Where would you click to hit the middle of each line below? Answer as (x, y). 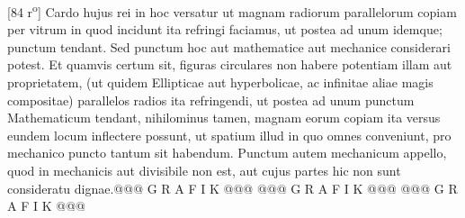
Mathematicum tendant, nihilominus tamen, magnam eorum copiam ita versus (224, 118)
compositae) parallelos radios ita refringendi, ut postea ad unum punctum (211, 100)
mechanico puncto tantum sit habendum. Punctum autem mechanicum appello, (227, 153)
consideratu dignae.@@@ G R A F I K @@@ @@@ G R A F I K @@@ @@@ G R (232, 188)
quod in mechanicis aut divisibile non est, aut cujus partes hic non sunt (204, 170)
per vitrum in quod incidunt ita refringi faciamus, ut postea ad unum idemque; (225, 29)
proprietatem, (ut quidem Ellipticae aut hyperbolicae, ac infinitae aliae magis (220, 82)
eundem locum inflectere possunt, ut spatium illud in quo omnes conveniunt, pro (229, 135)
